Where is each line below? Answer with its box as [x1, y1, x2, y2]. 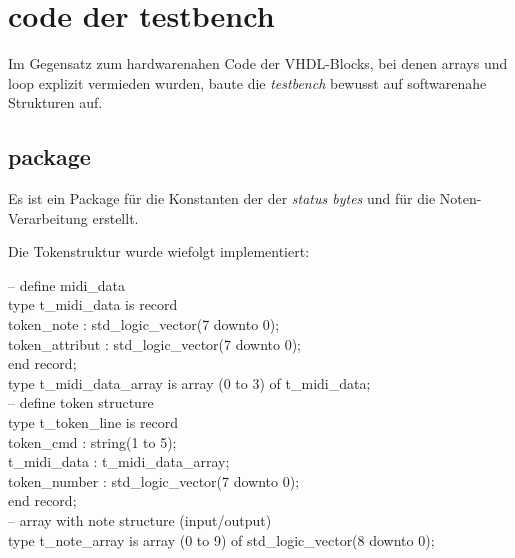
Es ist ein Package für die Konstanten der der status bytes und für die [8, 188, 436, 209]
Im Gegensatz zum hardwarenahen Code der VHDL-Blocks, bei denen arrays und [8, 53, 508, 74]
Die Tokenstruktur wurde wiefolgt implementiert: [8, 241, 310, 262]
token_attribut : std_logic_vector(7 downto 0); [8, 333, 302, 354]
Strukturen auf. [8, 92, 103, 113]
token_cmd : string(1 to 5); [8, 431, 177, 452]
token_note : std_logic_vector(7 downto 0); [8, 314, 280, 335]
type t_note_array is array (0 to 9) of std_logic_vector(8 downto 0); [8, 529, 435, 550]
